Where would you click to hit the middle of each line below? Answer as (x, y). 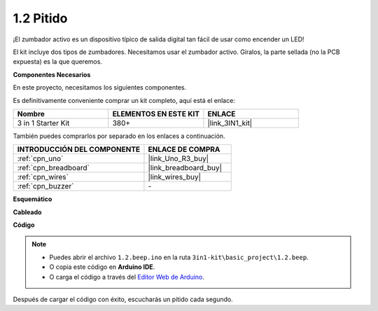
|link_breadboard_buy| (185, 168)
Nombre (31, 113)
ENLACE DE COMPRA (184, 149)
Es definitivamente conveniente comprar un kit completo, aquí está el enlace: (124, 100)
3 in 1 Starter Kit (43, 123)
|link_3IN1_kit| (230, 123)
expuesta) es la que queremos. (58, 62)
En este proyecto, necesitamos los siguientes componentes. (100, 88)
